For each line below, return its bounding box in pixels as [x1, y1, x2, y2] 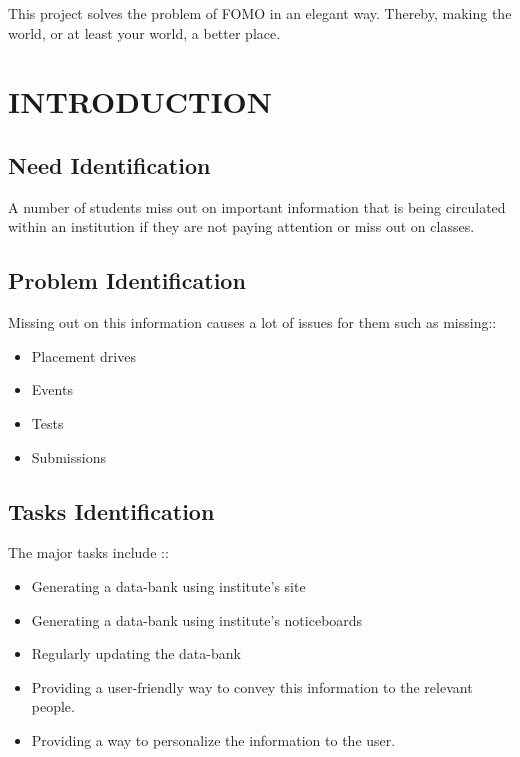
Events [31, 379, 73, 400]
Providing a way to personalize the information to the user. [31, 729, 396, 750]
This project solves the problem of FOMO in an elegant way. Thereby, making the [8, 3, 512, 23]
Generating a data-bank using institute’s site [31, 575, 306, 596]
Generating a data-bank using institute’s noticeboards [31, 609, 363, 630]
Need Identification [8, 149, 211, 180]
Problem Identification [8, 265, 246, 296]
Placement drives [31, 345, 136, 366]
